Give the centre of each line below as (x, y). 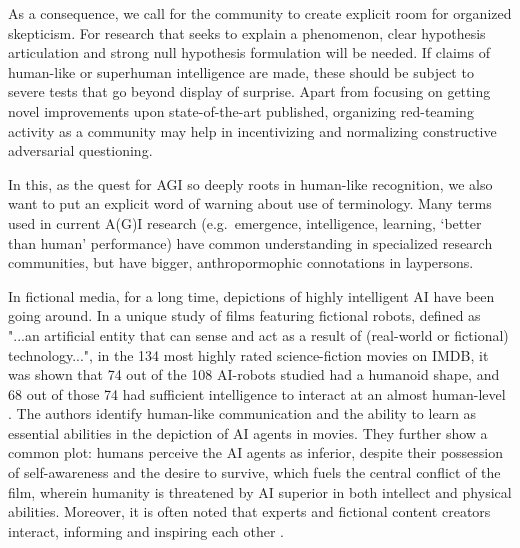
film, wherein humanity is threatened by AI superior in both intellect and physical (260, 491)
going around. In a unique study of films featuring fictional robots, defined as (244, 315)
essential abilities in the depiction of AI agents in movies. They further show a (248, 432)
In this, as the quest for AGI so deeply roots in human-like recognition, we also (250, 183)
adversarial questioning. (80, 150)
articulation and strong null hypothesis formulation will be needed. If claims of (249, 52)
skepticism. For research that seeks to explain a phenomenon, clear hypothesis (247, 32)
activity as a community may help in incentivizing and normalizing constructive (252, 130)
